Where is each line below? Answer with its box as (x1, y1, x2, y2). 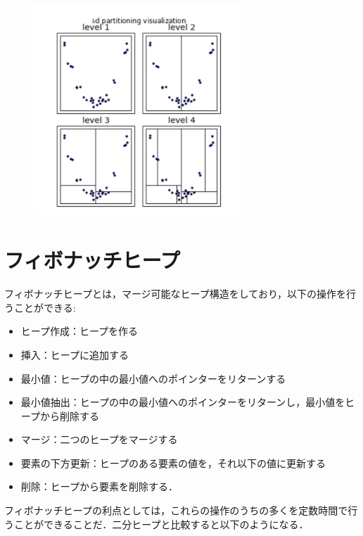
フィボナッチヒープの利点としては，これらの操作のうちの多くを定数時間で (4, 503, 348, 518)
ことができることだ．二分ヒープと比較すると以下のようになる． (13, 516, 309, 531)
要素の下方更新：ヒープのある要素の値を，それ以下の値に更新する (20, 455, 326, 470)
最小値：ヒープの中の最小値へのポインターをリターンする (20, 371, 286, 385)
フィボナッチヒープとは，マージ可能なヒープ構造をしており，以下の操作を (4, 286, 346, 301)
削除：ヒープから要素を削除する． (20, 479, 178, 494)
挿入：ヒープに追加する (20, 347, 129, 362)
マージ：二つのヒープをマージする (20, 432, 178, 447)
